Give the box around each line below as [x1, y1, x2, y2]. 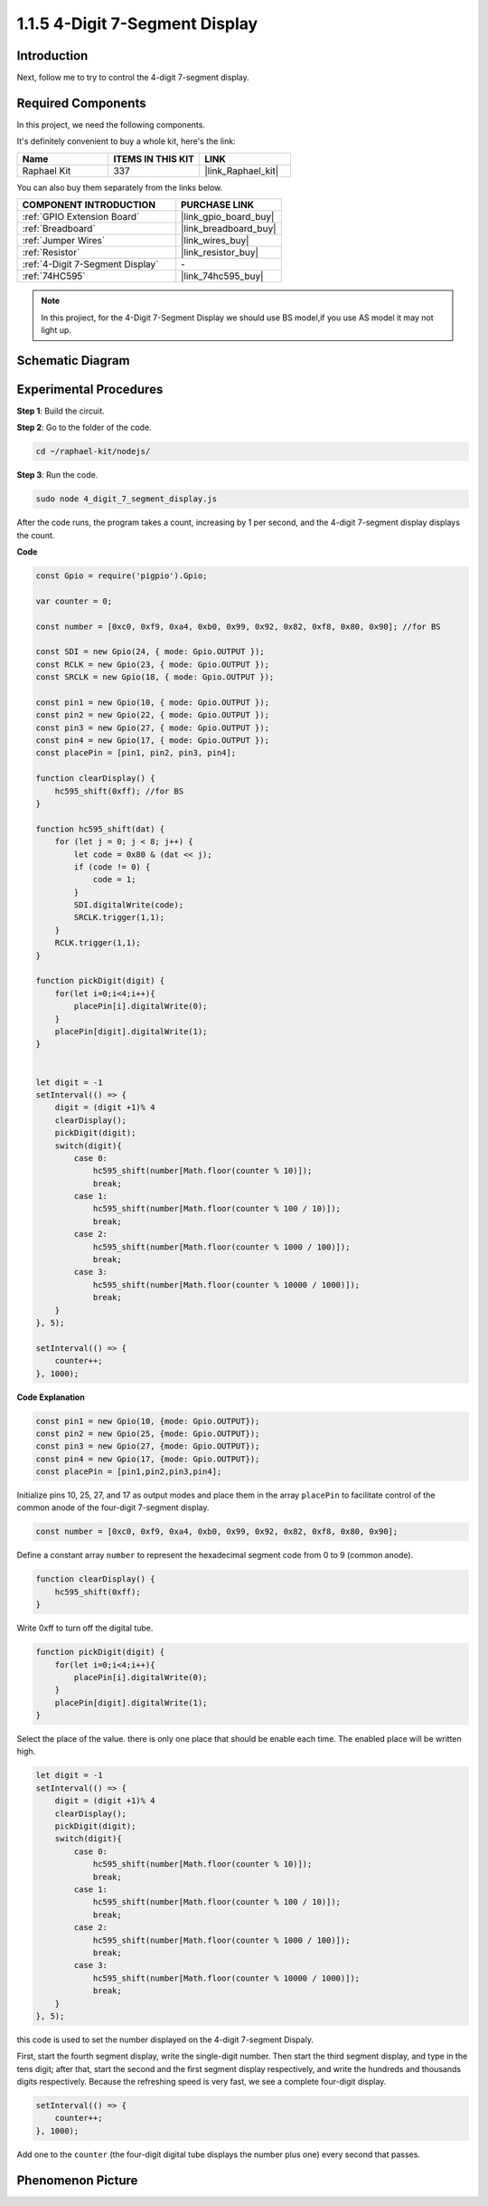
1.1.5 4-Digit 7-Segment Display [16, 14, 258, 33]
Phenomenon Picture [16, 2173, 138, 2188]
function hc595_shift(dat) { [35, 823, 165, 834]
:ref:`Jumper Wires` [22, 234, 106, 247]
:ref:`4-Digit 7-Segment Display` [22, 258, 159, 271]
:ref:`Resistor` [22, 246, 80, 259]
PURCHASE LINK [181, 199, 255, 212]
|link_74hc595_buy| [181, 270, 264, 282]
